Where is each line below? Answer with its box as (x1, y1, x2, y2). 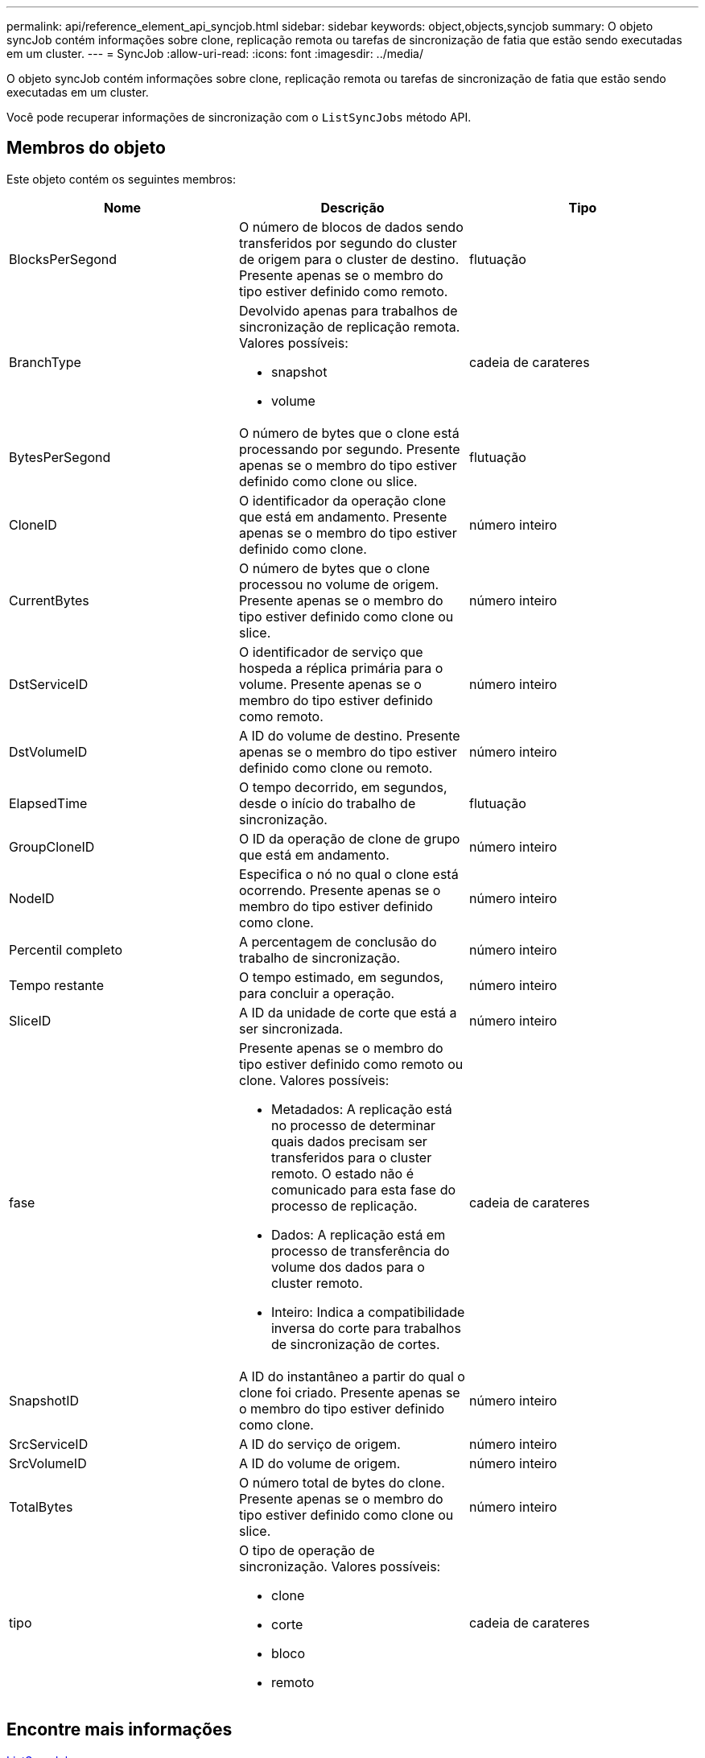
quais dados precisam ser (270, 1133, 427, 1149)
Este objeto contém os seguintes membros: (6, 171, 236, 186)
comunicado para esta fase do (270, 1181, 456, 1198)
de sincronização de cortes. (270, 1335, 440, 1352)
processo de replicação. (270, 1197, 418, 1214)
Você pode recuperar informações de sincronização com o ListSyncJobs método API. (6, 110, 472, 124)
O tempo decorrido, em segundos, (238, 778, 447, 795)
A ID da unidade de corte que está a (238, 1004, 457, 1021)
